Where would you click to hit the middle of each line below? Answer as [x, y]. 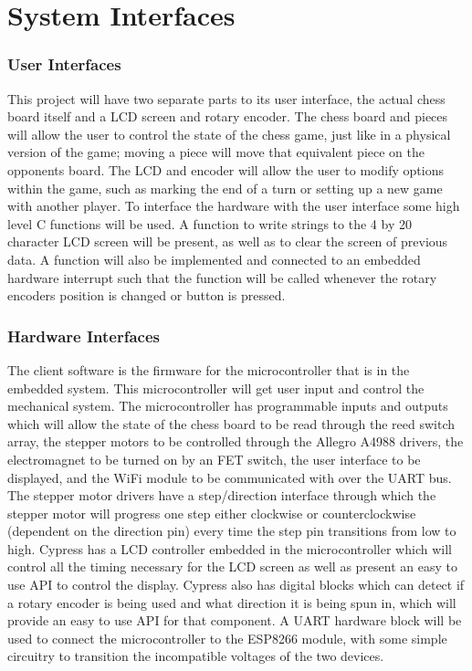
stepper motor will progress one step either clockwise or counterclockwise [212, 513]
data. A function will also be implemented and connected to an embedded [214, 259]
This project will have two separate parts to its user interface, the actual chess [226, 98]
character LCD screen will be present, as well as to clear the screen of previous [228, 241]
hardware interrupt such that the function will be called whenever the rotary [222, 277]
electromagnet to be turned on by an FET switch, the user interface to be [214, 459]
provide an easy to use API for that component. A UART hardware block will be [235, 620]
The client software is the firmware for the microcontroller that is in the [209, 369]
